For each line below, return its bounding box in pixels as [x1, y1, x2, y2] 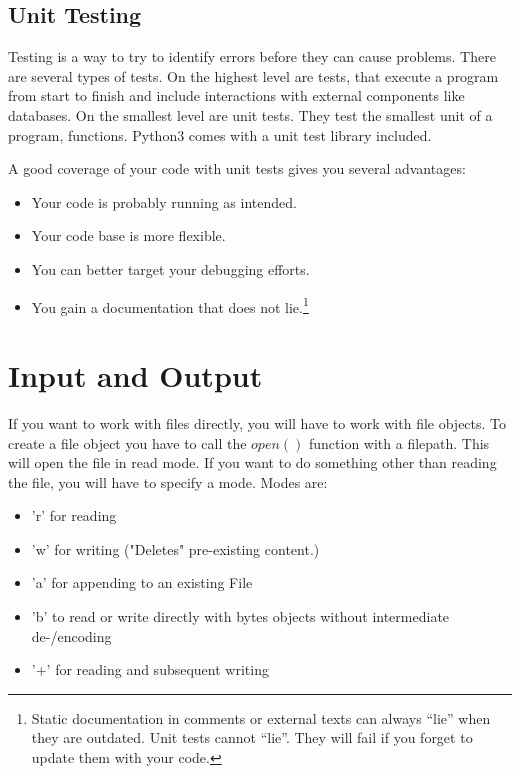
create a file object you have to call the [8, 432, 247, 453]
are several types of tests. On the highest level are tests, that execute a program [8, 65, 499, 86]
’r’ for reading [31, 505, 117, 526]
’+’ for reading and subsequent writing [31, 659, 269, 680]
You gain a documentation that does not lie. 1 [31, 293, 309, 317]
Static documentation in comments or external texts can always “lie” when [31, 707, 491, 728]
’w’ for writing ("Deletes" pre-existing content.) [31, 538, 320, 559]
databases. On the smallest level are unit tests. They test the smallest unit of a [8, 104, 493, 125]
